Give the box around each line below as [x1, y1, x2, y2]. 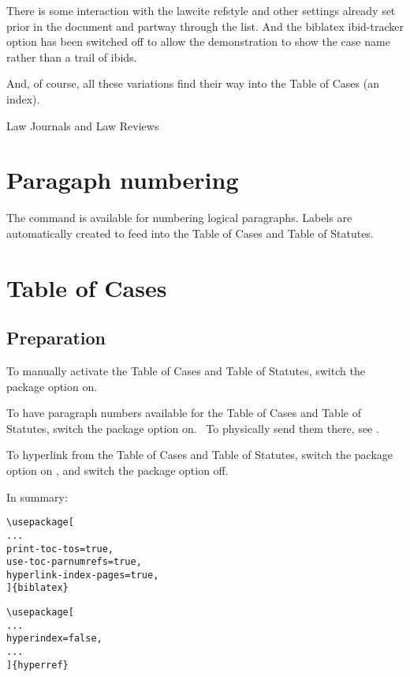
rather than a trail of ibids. [6, 48, 137, 65]
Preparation [6, 325, 106, 350]
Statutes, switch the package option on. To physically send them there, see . [6, 419, 379, 436]
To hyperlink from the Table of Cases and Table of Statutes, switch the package [6, 446, 393, 463]
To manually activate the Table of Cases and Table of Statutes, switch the [6, 363, 365, 379]
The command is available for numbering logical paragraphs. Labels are [6, 209, 352, 226]
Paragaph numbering [6, 164, 239, 196]
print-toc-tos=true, [6, 543, 114, 555]
